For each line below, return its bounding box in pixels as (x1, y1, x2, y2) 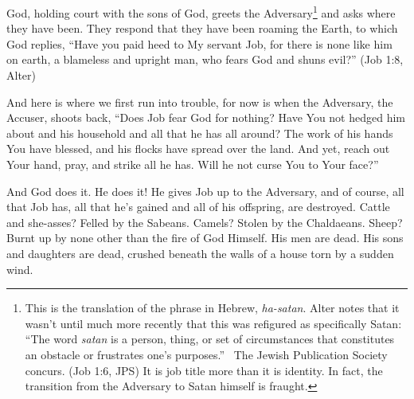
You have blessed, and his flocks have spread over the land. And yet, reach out (6, 140, 390, 157)
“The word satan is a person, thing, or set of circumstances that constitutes (25, 331, 395, 347)
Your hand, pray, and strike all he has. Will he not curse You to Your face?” (6, 156, 379, 172)
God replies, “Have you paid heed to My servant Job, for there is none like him (6, 35, 393, 52)
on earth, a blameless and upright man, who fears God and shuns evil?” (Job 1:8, (6, 51, 404, 68)
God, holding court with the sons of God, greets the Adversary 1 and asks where (6, 2, 396, 21)
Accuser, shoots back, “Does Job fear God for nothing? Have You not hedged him (6, 109, 406, 126)
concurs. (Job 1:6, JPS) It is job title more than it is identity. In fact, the (25, 362, 383, 378)
